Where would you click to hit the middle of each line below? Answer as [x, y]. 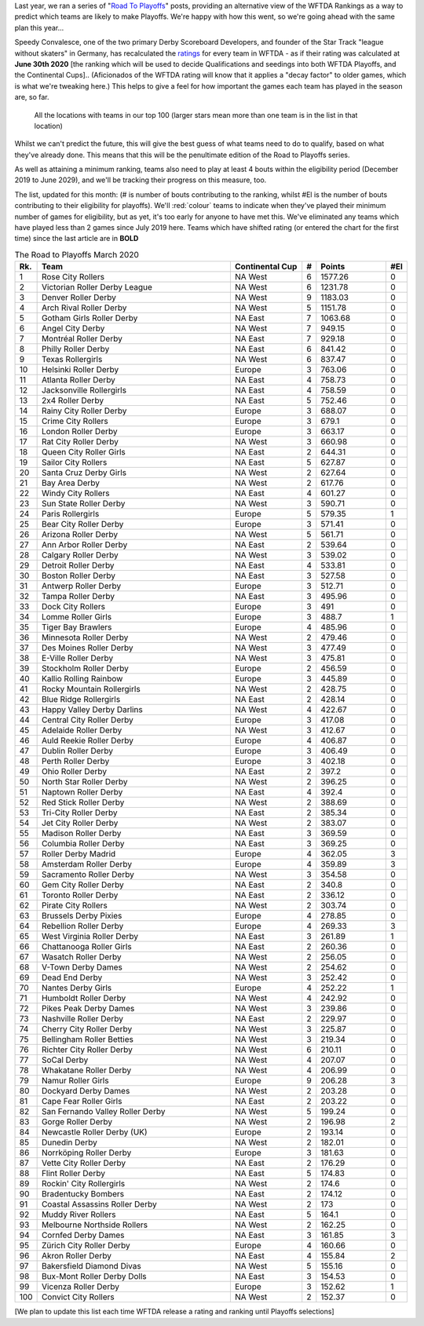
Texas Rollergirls [72, 360]
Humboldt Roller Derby [84, 999]
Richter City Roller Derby [87, 1050]
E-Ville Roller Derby [77, 658]
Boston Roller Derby [78, 575]
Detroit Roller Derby [78, 565]
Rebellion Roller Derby [82, 926]
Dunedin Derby [69, 1142]
